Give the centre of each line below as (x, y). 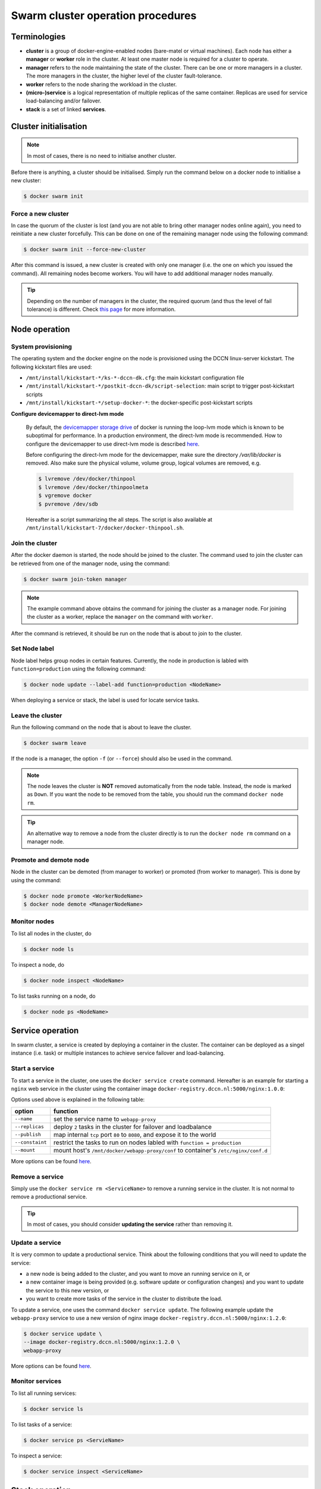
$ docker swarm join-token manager (75, 579)
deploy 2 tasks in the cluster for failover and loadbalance (133, 1127)
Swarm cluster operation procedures (104, 15)
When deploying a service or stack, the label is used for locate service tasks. (105, 700)
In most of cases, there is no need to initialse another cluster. (102, 155)
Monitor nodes (33, 921)
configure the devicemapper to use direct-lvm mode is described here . (113, 444)
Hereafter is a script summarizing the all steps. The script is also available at (119, 519)
